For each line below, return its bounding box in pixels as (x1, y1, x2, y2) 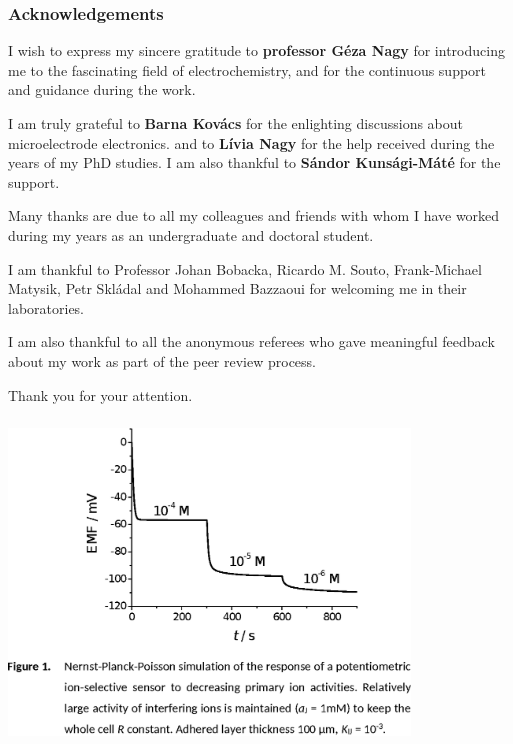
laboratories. (8, 297, 85, 318)
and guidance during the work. (8, 79, 196, 100)
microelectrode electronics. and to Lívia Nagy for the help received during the (8, 132, 495, 153)
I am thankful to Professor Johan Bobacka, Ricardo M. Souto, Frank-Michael (8, 258, 482, 279)
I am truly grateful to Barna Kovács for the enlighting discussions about (8, 113, 464, 133)
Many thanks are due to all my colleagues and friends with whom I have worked (8, 205, 500, 226)
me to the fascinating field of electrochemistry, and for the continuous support (8, 59, 487, 80)
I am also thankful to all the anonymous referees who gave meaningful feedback (8, 331, 495, 352)
